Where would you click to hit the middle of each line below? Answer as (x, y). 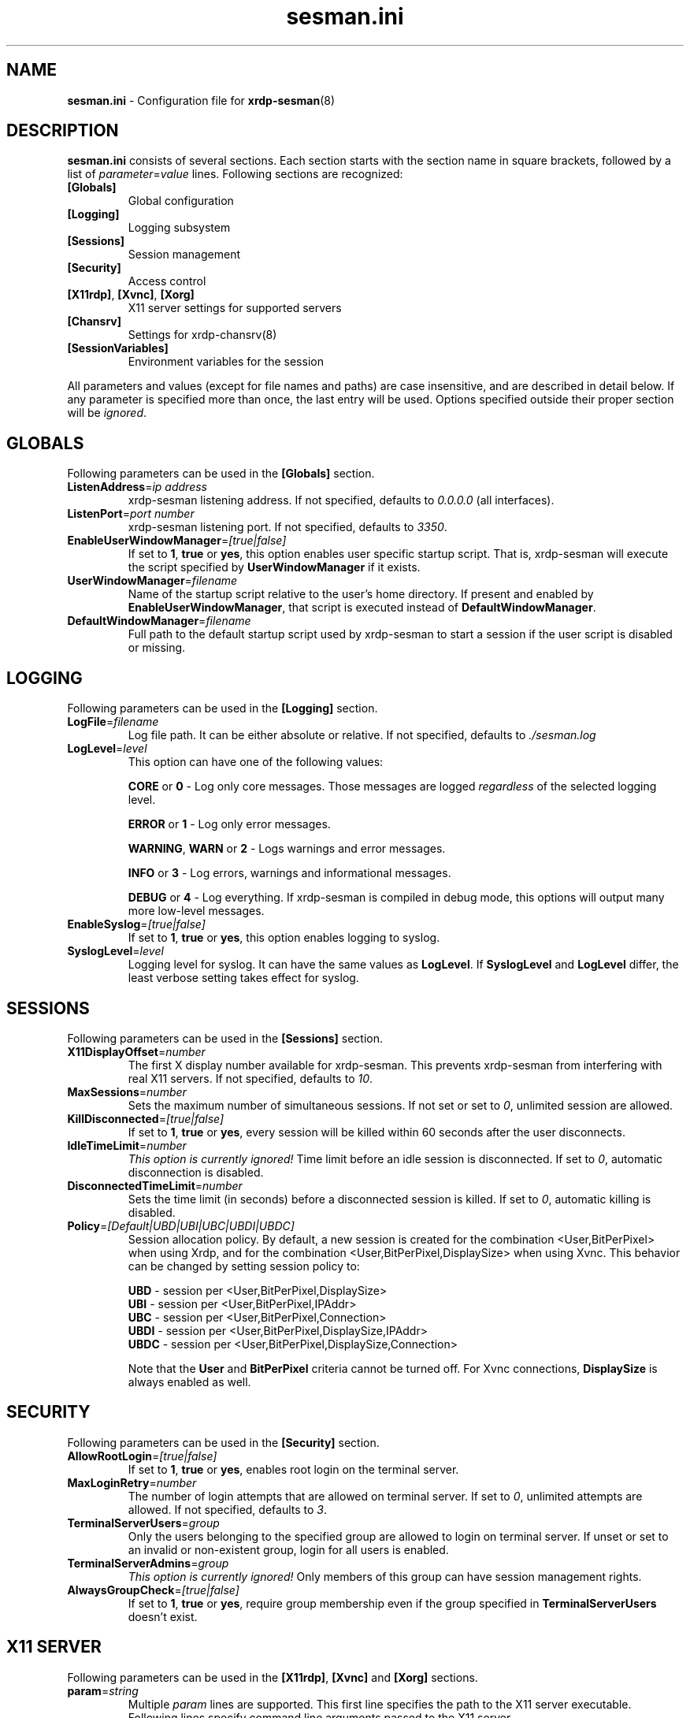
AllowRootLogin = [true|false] (142, 1456)
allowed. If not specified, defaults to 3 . (228, 1509)
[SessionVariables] (118, 348)
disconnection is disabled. (196, 1172)
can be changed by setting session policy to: (244, 1266)
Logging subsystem (179, 228)
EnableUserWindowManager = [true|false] (177, 541)
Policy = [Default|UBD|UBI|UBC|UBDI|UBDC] (181, 1225)
